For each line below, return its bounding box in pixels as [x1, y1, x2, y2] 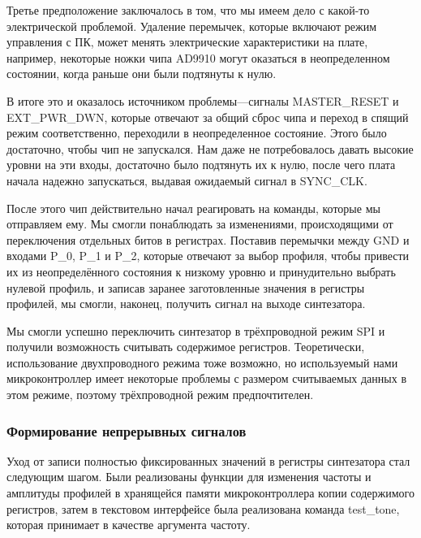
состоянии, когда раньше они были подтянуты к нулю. [6, 65, 277, 82]
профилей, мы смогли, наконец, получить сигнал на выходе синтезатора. [6, 295, 366, 312]
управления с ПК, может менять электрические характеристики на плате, [6, 33, 368, 50]
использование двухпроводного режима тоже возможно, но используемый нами [6, 354, 398, 371]
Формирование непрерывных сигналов [6, 420, 247, 440]
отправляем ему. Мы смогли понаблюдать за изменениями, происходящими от [6, 215, 393, 232]
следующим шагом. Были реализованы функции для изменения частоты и [6, 468, 372, 485]
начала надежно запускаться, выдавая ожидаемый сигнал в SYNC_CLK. [6, 171, 367, 189]
